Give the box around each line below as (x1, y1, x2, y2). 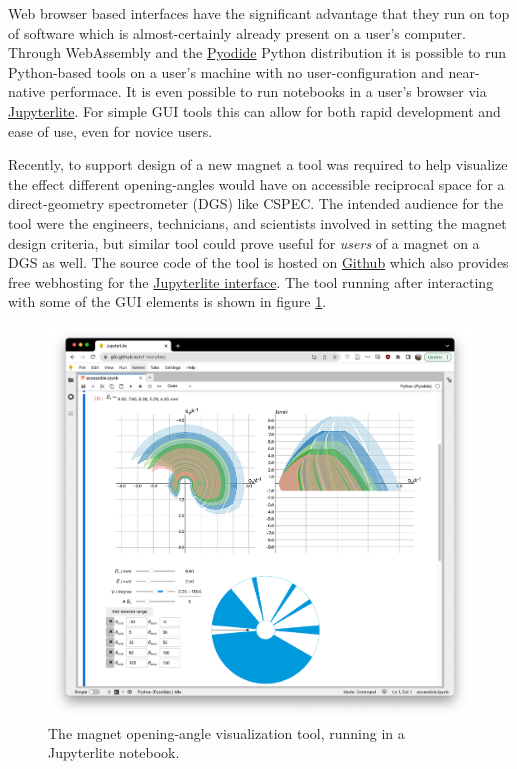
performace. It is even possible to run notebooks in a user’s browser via (49, 81, 487, 102)
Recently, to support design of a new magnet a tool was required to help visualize (8, 154, 508, 175)
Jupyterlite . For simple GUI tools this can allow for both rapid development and (8, 100, 501, 121)
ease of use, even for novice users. (8, 120, 213, 141)
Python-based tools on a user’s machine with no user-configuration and (8, 61, 444, 82)
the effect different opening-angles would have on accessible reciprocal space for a (8, 173, 505, 194)
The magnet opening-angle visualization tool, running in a (48, 722, 405, 743)
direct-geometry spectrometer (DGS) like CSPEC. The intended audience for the (8, 193, 504, 214)
